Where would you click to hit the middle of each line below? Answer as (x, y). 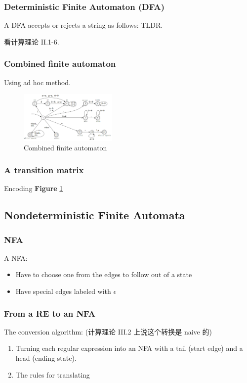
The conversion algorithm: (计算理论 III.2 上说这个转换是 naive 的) (108, 331)
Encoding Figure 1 (34, 188)
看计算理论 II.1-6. (32, 41)
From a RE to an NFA (50, 313)
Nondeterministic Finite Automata (95, 215)
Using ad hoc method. (38, 82)
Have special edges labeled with (63, 291)
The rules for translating (53, 374)
